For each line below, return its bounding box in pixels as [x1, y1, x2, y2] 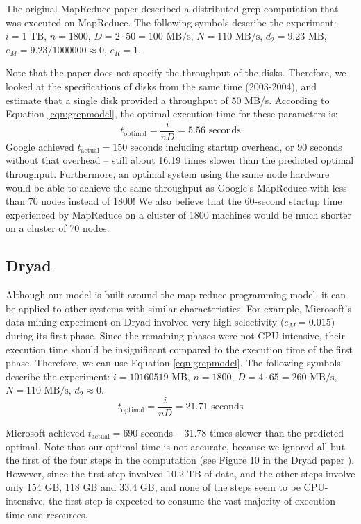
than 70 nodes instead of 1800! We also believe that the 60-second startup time [6, 194, 342, 208]
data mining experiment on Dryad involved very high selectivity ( [6, 314, 285, 329]
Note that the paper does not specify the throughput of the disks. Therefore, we [6, 65, 346, 80]
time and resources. [6, 507, 88, 521]
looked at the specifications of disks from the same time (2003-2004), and [6, 78, 317, 93]
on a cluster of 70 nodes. [6, 221, 110, 235]
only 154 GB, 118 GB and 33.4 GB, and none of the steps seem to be [6, 480, 301, 494]
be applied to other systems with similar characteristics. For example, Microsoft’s [6, 301, 352, 315]
